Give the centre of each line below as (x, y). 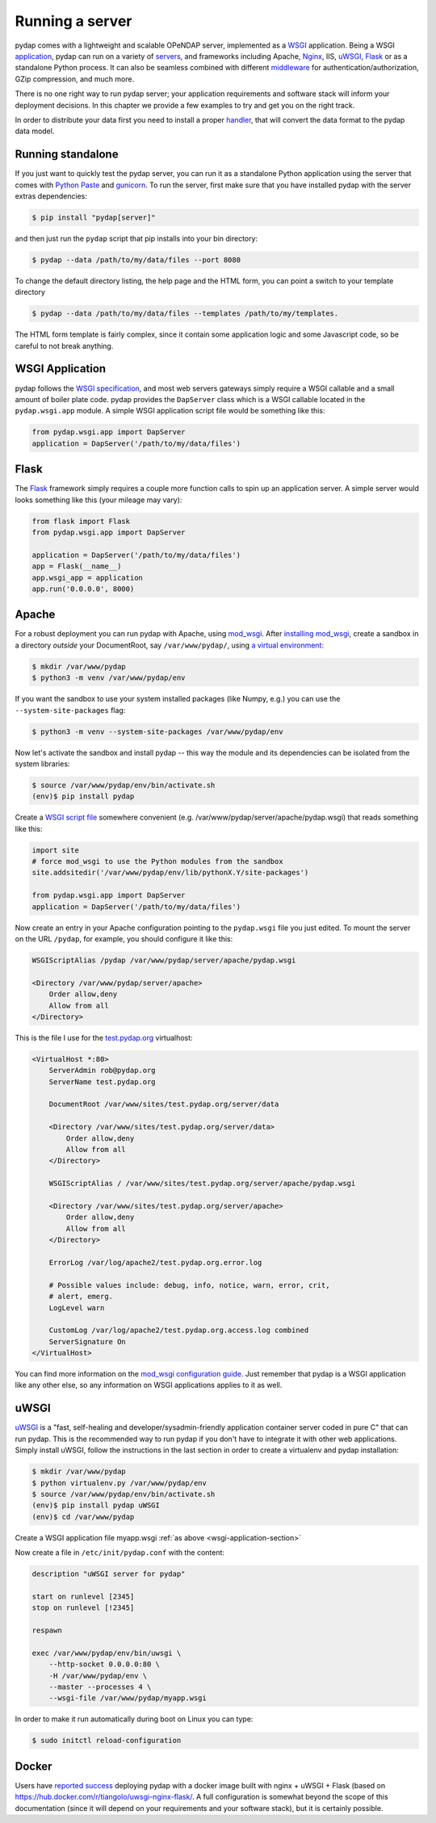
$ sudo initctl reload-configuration (107, 1741)
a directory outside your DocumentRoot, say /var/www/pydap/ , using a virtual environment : (170, 645)
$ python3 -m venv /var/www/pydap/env (109, 678)
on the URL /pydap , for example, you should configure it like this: (124, 939)
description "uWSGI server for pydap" (109, 1574)
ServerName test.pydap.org (103, 1081)
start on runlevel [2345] (83, 1596)
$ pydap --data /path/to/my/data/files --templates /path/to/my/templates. (185, 314)
